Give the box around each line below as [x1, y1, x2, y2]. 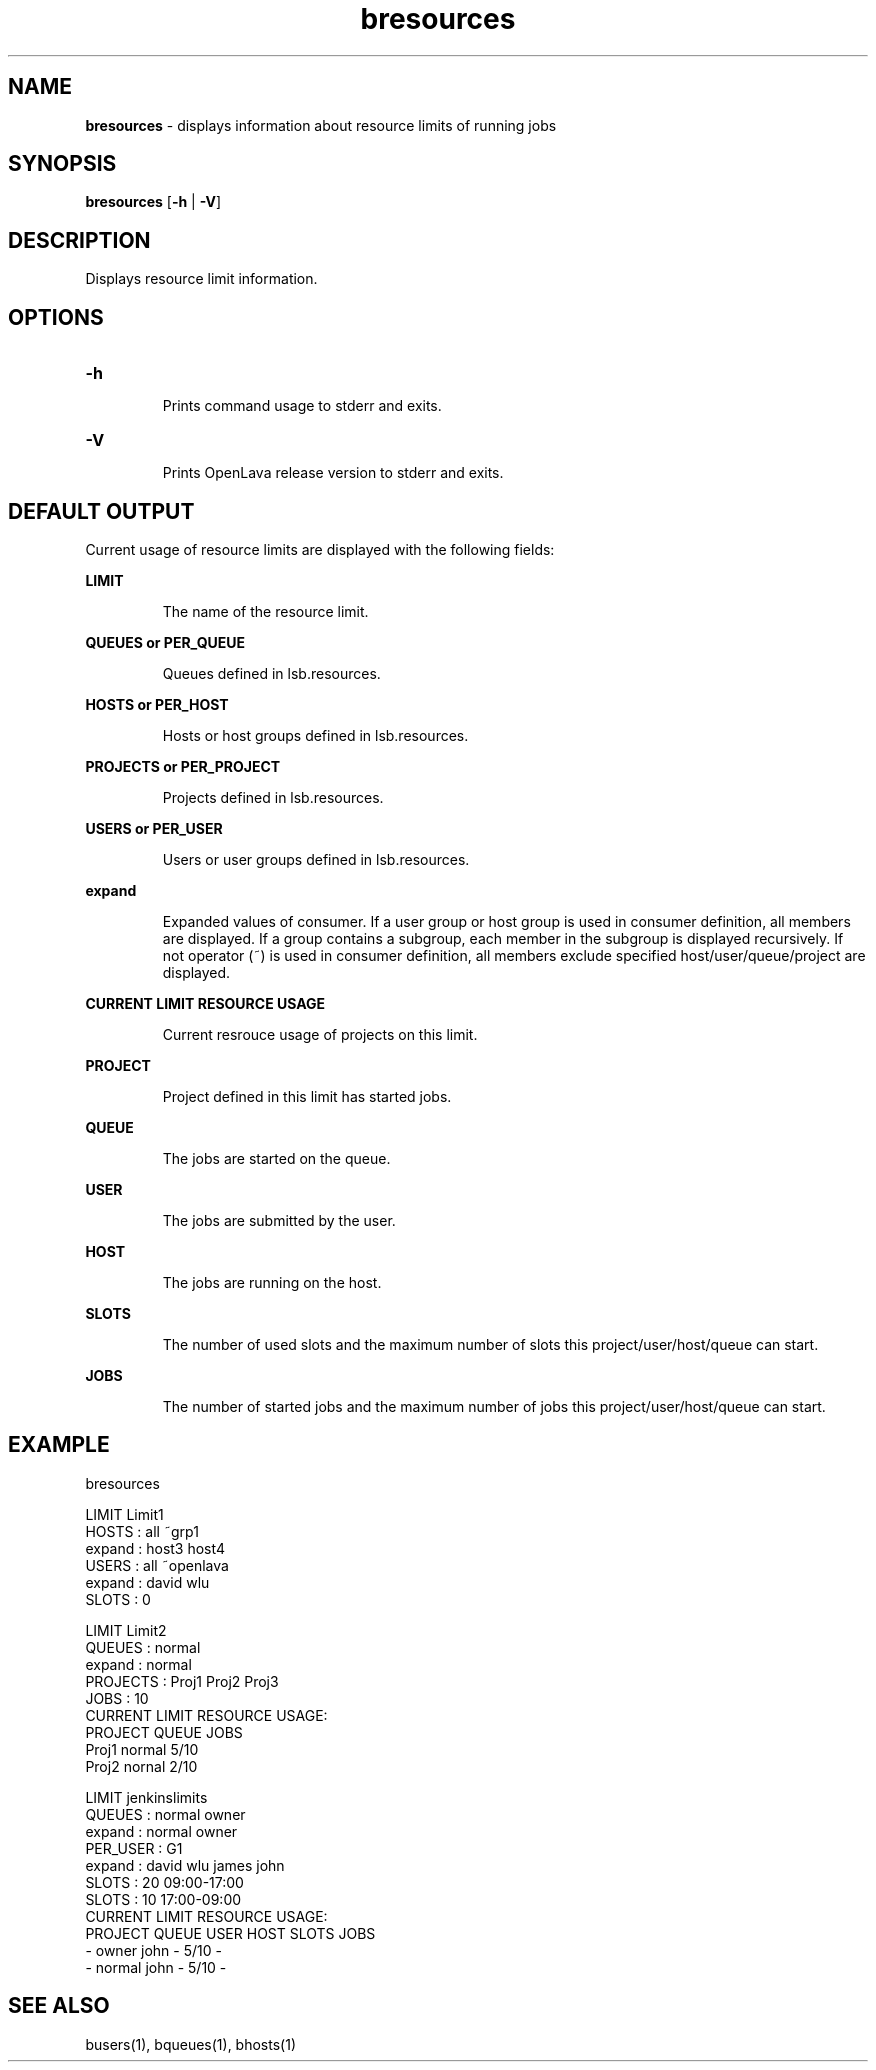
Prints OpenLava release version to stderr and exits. [162, 464, 504, 482]
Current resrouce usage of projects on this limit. [162, 1025, 478, 1043]
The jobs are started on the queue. [162, 1149, 391, 1167]
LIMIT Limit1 [85, 1505, 164, 1523]
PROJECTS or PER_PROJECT [85, 757, 281, 775]
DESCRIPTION [8, 227, 151, 253]
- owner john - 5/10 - [85, 1941, 222, 1959]
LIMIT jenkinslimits [85, 1788, 208, 1806]
